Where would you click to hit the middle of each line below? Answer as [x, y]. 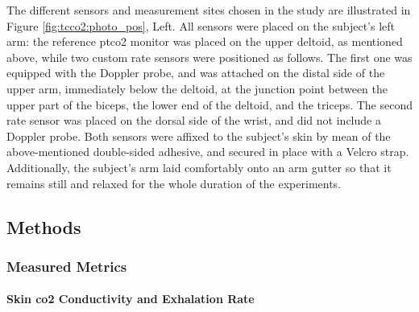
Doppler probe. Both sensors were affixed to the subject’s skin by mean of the [199, 135]
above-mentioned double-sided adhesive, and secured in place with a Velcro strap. [208, 152]
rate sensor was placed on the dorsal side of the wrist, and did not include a [194, 120]
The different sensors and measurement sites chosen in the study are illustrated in [209, 10]
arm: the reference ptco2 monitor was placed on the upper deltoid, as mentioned [205, 41]
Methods [44, 226]
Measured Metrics [67, 266]
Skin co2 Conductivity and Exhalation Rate [131, 299]
